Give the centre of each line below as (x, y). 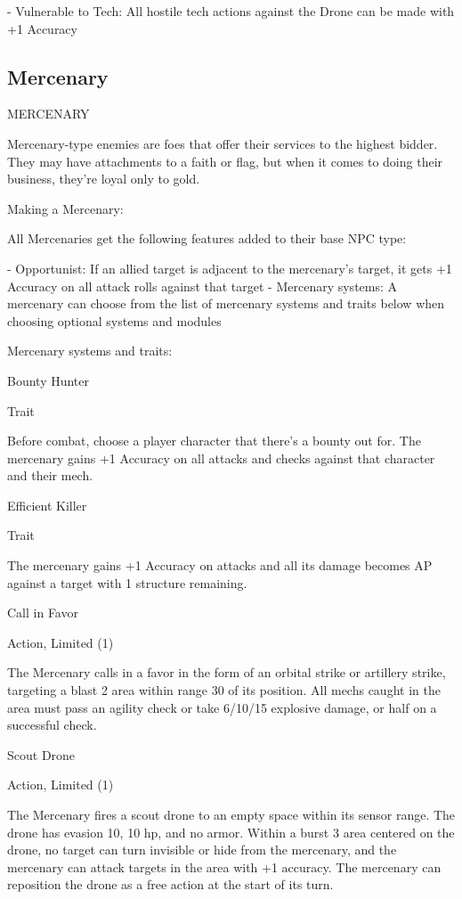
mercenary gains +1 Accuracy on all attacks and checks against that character (221, 458)
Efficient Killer (47, 505)
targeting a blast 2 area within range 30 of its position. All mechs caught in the (224, 690)
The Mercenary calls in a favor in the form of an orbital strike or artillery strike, (227, 672)
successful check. (52, 725)
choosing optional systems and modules (114, 320)
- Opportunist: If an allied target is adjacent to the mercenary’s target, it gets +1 (230, 268)
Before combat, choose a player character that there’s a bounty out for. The (214, 441)
